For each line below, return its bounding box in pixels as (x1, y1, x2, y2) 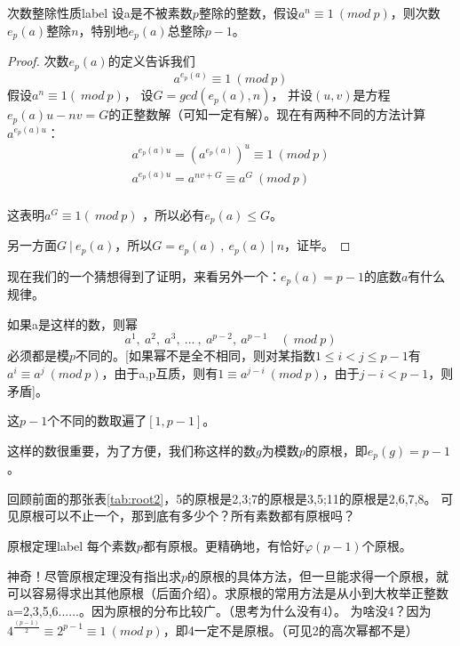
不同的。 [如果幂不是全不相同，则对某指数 (75, 346, 315, 365)
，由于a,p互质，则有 (101, 364, 218, 383)
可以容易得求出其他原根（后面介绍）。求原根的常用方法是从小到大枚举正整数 (7, 584, 448, 602)
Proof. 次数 (7, 52, 69, 70)
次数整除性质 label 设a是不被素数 (7, 4, 193, 21)
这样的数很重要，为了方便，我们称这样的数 (7, 440, 256, 459)
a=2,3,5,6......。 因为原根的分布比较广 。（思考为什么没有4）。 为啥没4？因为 (7, 601, 432, 619)
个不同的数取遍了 (47, 411, 147, 430)
